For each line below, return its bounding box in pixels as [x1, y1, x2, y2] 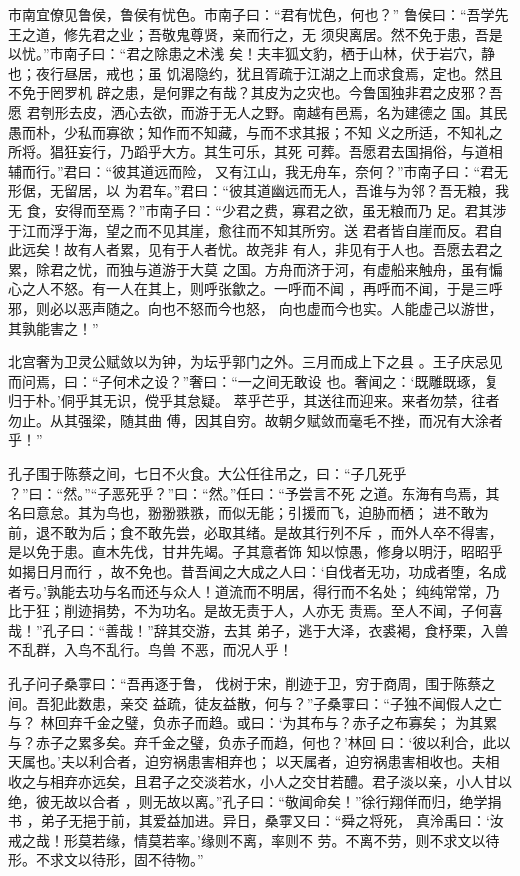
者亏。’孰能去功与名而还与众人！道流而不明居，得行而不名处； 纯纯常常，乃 [8, 580, 500, 601]
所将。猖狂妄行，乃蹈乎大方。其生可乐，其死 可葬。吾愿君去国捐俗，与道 [8, 141, 489, 162]
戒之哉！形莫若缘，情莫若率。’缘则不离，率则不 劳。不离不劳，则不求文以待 [8, 829, 500, 850]
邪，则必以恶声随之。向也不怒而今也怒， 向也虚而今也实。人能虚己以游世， [8, 297, 503, 318]
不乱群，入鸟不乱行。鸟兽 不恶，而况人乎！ [8, 639, 293, 660]
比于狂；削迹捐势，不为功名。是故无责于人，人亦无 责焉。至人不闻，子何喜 [8, 600, 503, 621]
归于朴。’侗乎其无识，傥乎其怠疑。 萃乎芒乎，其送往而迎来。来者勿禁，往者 [8, 390, 500, 411]
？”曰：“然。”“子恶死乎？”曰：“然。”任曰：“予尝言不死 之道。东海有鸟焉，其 [8, 482, 500, 503]
